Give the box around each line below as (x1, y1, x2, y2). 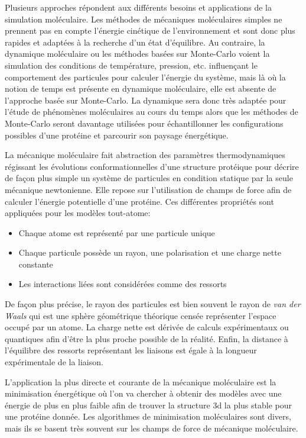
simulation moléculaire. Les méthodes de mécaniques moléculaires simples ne (5, 12, 282, 25)
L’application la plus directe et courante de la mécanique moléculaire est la (5, 375, 276, 388)
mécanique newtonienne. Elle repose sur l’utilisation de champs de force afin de (5, 183, 292, 195)
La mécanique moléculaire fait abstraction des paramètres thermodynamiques (5, 149, 285, 161)
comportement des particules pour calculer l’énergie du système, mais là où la (5, 70, 286, 83)
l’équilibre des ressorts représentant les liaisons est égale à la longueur (5, 344, 257, 356)
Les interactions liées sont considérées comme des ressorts (18, 278, 227, 290)
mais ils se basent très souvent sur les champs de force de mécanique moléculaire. (5, 422, 298, 434)
